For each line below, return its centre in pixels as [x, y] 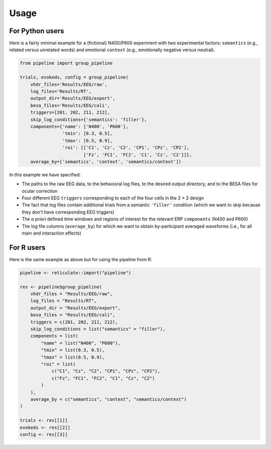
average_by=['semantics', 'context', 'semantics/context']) [106, 161]
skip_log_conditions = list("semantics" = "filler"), [98, 329]
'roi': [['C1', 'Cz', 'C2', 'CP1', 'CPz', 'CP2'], [126, 148]
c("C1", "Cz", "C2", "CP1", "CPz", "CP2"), [106, 371]
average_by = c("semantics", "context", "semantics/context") [108, 399]
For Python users [37, 31]
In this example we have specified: [45, 175]
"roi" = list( [58, 364]
